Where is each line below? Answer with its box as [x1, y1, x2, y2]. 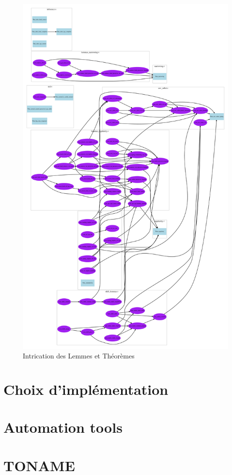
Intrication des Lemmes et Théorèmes [23, 351, 135, 361]
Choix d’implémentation [3, 379, 169, 399]
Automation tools [3, 417, 123, 437]
